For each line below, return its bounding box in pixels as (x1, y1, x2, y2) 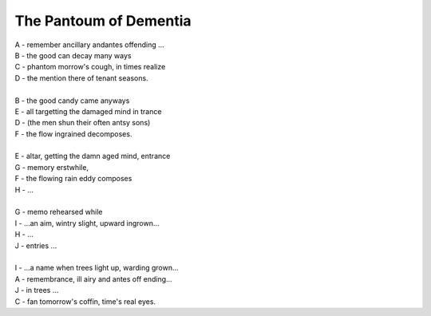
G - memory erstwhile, (14, 162, 89, 172)
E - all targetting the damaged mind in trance (14, 106, 162, 116)
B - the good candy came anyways (14, 96, 130, 105)
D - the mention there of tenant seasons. (14, 73, 148, 83)
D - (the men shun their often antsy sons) (14, 118, 151, 128)
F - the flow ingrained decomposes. (14, 128, 132, 139)
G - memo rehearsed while (14, 207, 103, 217)
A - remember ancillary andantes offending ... (14, 40, 165, 49)
